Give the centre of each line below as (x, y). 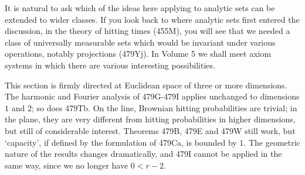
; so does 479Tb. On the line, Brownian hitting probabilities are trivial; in (164, 107)
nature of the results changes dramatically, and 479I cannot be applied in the (143, 154)
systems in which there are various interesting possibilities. (110, 65)
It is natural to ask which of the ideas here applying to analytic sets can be (140, 8)
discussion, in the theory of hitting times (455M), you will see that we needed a (148, 31)
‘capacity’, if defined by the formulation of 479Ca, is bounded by (121, 142)
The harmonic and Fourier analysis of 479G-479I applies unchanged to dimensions (152, 96)
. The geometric (272, 142)
